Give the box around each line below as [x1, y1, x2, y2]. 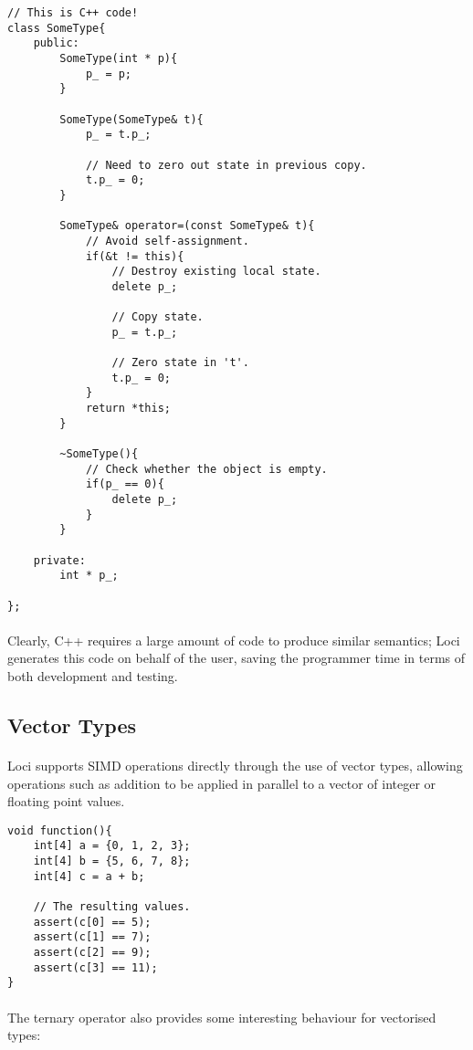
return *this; [85, 402, 171, 415]
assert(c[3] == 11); [33, 961, 158, 974]
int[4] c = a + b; [33, 869, 145, 883]
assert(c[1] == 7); [33, 930, 152, 944]
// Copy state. [111, 310, 204, 324]
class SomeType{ [7, 21, 106, 35]
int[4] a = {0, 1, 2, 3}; [33, 839, 191, 853]
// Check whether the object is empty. [85, 462, 328, 476]
